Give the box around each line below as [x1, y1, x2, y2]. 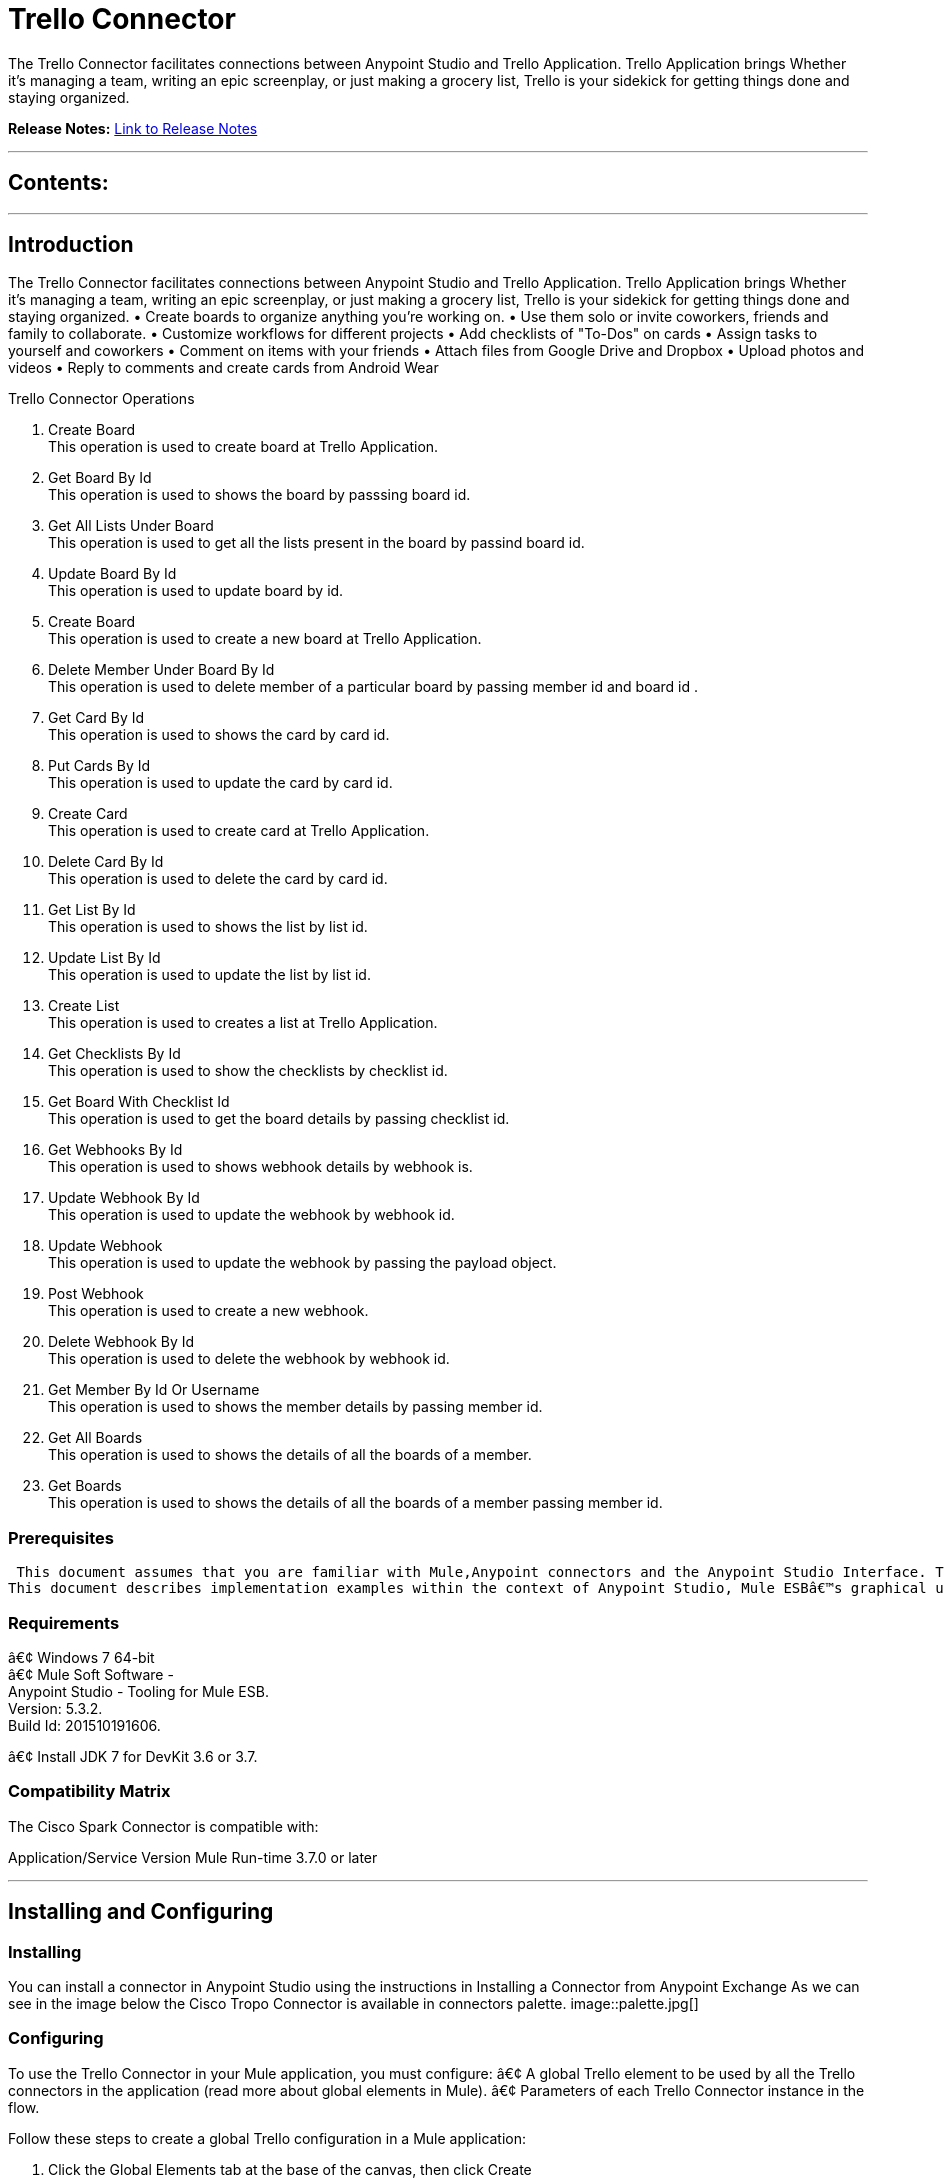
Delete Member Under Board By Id [48, 661, 275, 679]
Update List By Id [48, 949, 161, 967]
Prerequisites [8, 1527, 114, 1548]
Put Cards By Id [48, 757, 151, 775]
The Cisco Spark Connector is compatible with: [8, 1817, 319, 1835]
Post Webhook [48, 1285, 144, 1303]
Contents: [8, 170, 109, 196]
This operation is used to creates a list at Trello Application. [48, 1014, 438, 1032]
